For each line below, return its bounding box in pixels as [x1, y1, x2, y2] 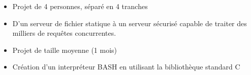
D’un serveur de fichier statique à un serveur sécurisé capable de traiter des [12, 18, 247, 28]
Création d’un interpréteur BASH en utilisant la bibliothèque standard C [12, 61, 240, 72]
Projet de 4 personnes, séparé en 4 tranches [12, 1, 148, 11]
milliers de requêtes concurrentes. [12, 28, 116, 38]
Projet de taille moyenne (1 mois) [12, 44, 117, 55]
